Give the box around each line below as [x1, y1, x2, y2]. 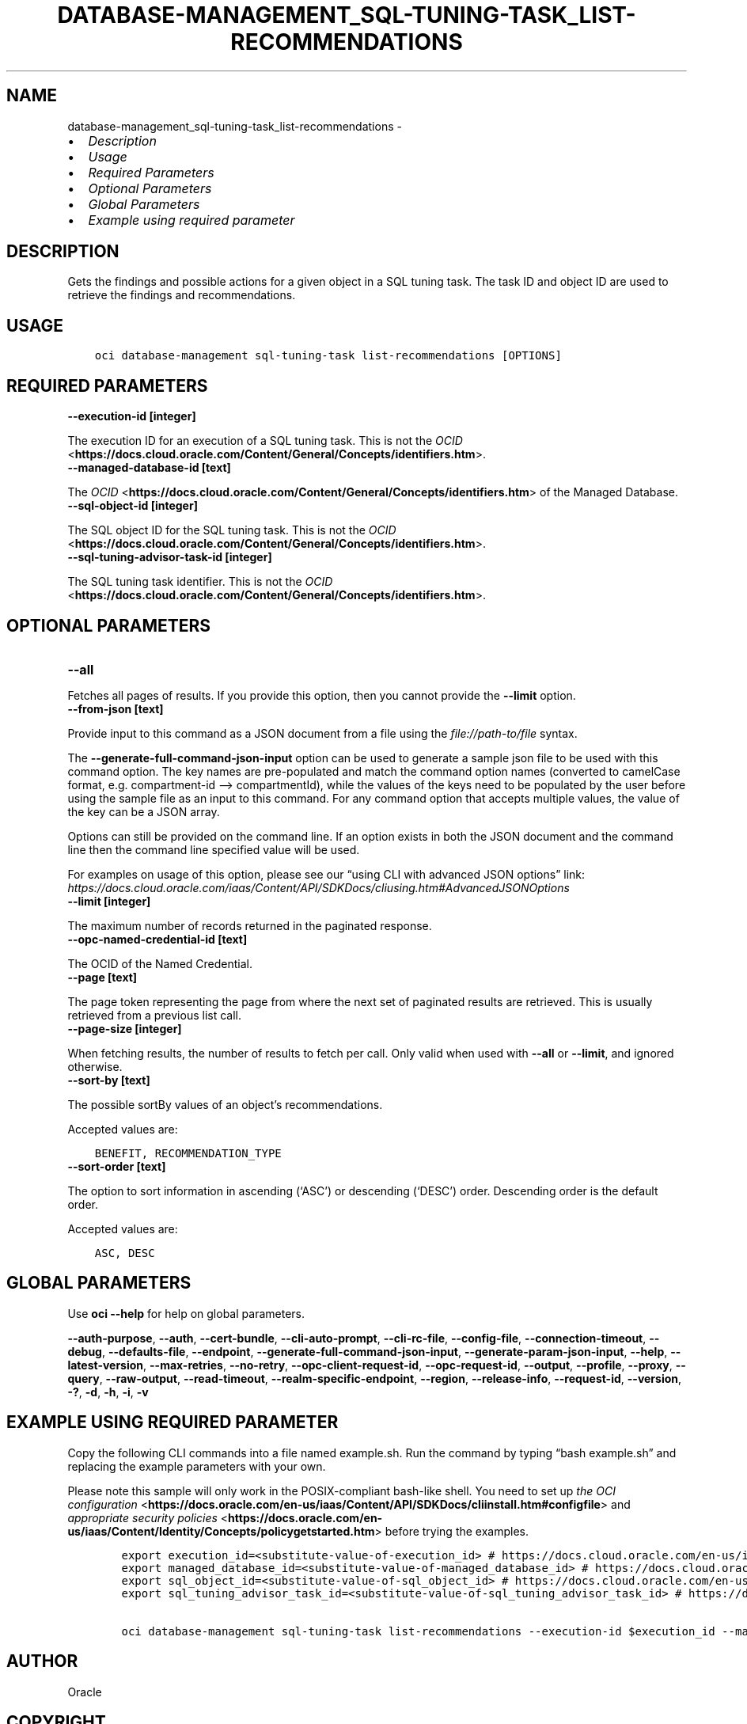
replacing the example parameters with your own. [67, 1459, 326, 1473]
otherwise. [67, 1059, 123, 1073]
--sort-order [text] [67, 1159, 166, 1173]
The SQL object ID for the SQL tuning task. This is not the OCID [67, 523, 396, 537]
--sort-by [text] [67, 1073, 150, 1087]
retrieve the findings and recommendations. [67, 288, 296, 302]
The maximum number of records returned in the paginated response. [67, 918, 432, 932]
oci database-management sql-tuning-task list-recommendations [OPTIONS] [94, 349, 562, 363]
